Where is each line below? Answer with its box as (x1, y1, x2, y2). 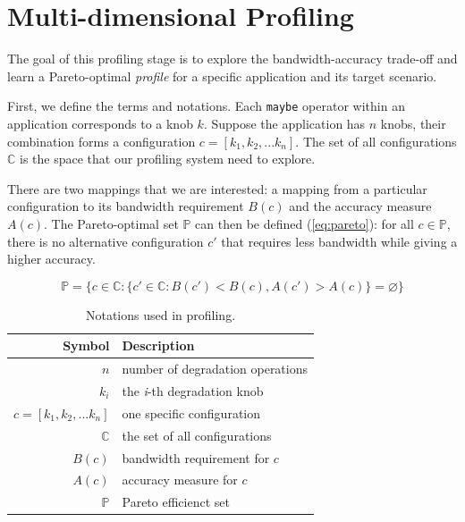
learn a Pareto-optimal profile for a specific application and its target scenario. (7, 66, 437, 85)
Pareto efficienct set (122, 493, 230, 511)
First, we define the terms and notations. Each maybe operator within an (7, 97, 405, 115)
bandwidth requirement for (122, 448, 270, 467)
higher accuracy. (7, 249, 96, 268)
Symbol (63, 336, 110, 355)
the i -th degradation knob (122, 382, 264, 400)
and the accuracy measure (289, 197, 432, 215)
